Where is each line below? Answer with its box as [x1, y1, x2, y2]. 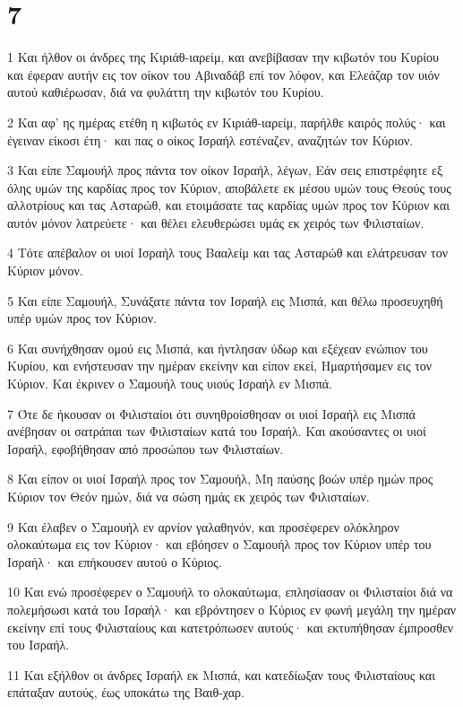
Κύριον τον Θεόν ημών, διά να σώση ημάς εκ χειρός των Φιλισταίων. [7, 487, 370, 505]
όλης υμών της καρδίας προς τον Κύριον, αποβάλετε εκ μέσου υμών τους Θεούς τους [7, 178, 451, 196]
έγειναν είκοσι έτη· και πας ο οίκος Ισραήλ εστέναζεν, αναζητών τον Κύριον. [7, 130, 414, 149]
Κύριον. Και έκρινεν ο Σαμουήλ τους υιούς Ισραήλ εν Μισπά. [7, 374, 332, 393]
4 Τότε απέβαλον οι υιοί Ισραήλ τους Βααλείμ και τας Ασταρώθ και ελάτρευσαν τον [7, 243, 449, 262]
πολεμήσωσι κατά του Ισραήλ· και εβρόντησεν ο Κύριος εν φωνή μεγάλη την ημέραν [7, 599, 457, 618]
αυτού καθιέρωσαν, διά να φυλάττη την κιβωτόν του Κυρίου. [7, 83, 324, 101]
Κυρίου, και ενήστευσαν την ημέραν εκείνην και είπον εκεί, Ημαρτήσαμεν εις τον [7, 356, 433, 375]
